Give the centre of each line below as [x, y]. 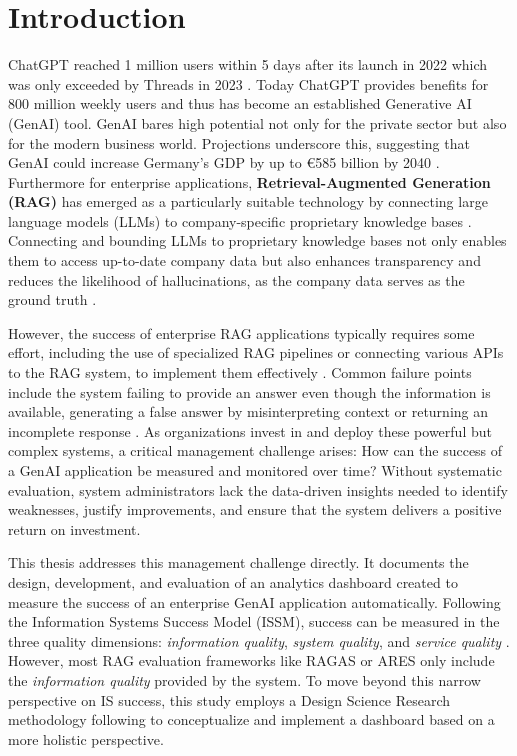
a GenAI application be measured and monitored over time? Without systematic [255, 470]
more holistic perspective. [86, 738]
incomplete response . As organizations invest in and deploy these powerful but [250, 430]
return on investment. [74, 528]
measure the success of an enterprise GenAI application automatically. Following [254, 601]
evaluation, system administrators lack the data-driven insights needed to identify [258, 489]
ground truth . [52, 299]
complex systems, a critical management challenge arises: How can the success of [255, 450]
